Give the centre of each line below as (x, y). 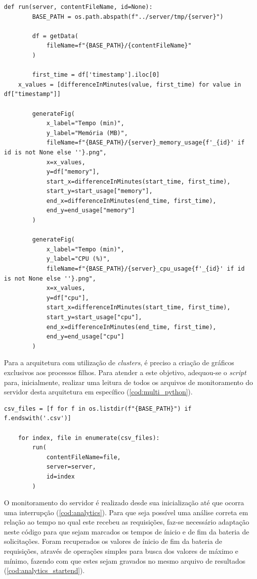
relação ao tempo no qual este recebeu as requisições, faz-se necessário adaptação (127, 522)
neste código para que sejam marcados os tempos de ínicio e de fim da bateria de (127, 531)
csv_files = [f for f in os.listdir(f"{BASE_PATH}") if (98, 409)
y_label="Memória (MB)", (87, 133)
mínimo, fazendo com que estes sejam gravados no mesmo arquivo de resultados (125, 560)
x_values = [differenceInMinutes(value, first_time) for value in (129, 84)
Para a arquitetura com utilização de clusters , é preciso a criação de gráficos (119, 362)
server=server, (71, 467)
